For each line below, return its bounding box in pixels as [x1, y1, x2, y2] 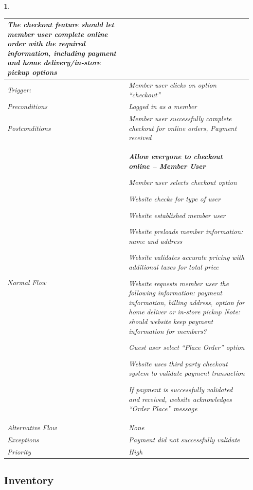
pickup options [7, 67, 57, 77]
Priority [7, 446, 31, 456]
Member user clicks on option [128, 79, 217, 90]
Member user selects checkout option [128, 177, 237, 187]
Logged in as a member [128, 101, 197, 111]
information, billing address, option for [128, 297, 245, 307]
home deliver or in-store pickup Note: [128, 307, 240, 317]
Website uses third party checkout [128, 358, 228, 368]
